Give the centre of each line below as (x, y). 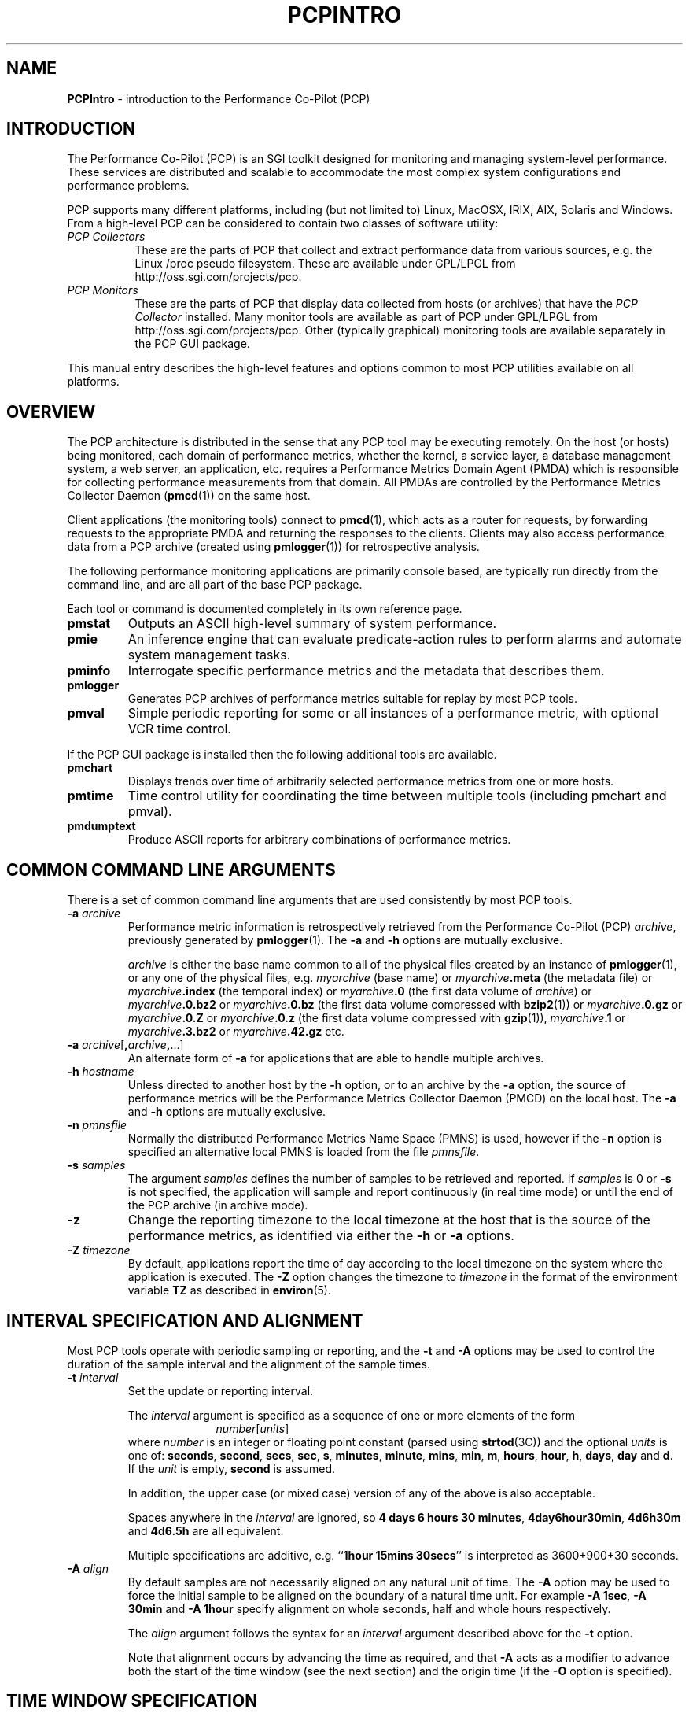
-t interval (93, 1377)
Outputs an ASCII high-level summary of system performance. (312, 624)
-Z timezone (99, 1250)
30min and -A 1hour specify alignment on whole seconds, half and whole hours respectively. (369, 1608)
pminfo (89, 671)
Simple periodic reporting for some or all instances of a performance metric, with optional (393, 713)
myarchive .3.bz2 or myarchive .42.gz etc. (236, 1032)
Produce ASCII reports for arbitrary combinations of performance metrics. (319, 840)
